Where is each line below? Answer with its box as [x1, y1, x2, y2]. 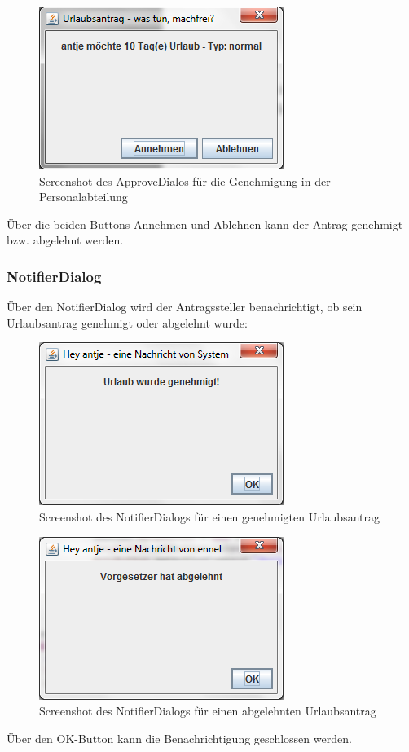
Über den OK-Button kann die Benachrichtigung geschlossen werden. [7, 729, 352, 746]
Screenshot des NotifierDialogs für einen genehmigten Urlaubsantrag [39, 508, 380, 525]
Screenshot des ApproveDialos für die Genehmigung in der [39, 172, 331, 189]
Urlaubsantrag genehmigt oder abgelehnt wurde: [7, 314, 248, 331]
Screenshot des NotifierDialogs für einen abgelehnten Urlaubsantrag [39, 702, 376, 719]
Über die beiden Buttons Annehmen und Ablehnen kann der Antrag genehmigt [7, 215, 403, 232]
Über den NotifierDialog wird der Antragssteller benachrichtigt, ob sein [7, 298, 363, 315]
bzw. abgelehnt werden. [7, 231, 124, 248]
